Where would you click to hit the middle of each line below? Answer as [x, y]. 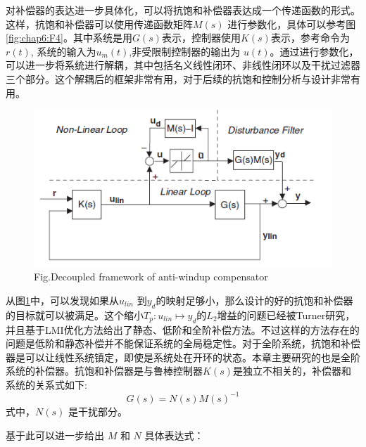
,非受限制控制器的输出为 [185, 51]
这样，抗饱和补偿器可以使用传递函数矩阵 [99, 24]
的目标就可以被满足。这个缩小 [75, 315]
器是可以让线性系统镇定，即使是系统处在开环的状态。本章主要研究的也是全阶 [183, 357]
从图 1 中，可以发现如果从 [62, 300]
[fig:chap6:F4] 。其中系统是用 [69, 38]
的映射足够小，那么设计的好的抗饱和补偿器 [254, 300]
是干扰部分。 [97, 411]
